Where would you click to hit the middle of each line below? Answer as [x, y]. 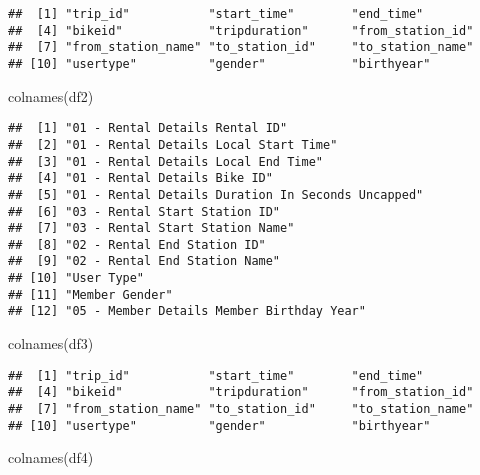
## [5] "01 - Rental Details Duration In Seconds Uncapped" [216, 194]
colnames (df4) [51, 457]
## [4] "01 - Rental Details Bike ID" [140, 178]
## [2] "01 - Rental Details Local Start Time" [173, 144]
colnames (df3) [51, 343]
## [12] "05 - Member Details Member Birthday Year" [187, 311]
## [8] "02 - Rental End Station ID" [137, 244]
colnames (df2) [51, 95]
